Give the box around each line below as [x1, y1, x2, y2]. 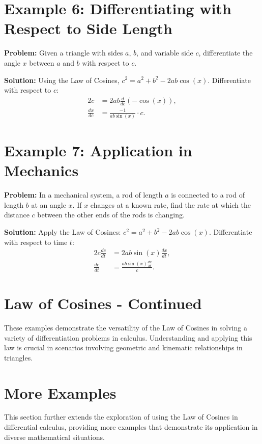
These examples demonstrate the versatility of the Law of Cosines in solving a [4, 322, 247, 332]
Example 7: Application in [4, 140, 192, 161]
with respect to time [4, 236, 68, 247]
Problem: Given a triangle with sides [4, 47, 123, 58]
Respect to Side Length [4, 18, 172, 39]
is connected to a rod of [171, 189, 245, 200]
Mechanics [4, 160, 79, 181]
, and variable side [136, 47, 193, 58]
